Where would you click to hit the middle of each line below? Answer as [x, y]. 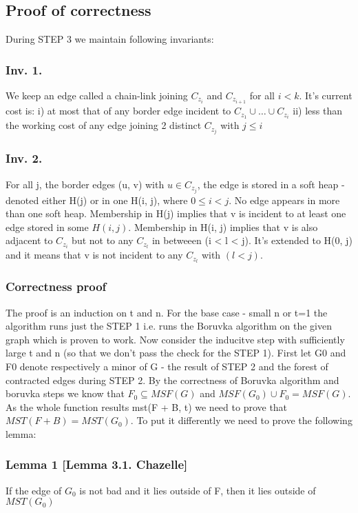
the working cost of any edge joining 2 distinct [104, 125]
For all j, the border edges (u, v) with [85, 184]
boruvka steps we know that [65, 393]
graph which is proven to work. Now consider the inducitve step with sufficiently [175, 339]
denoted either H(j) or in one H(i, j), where [97, 200]
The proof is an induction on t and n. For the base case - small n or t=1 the [167, 312]
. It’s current [326, 95]
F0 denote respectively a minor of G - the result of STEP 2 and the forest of [167, 366]
